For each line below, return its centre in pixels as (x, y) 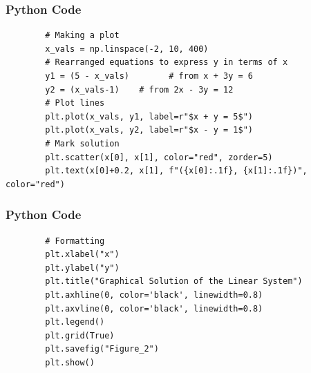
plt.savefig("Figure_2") (102, 349)
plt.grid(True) (80, 335)
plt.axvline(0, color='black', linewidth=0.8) (154, 308)
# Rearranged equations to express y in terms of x (167, 63)
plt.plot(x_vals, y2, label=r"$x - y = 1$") (149, 130)
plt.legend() (75, 322)
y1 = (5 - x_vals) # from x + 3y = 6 (149, 76)
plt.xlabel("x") (82, 255)
